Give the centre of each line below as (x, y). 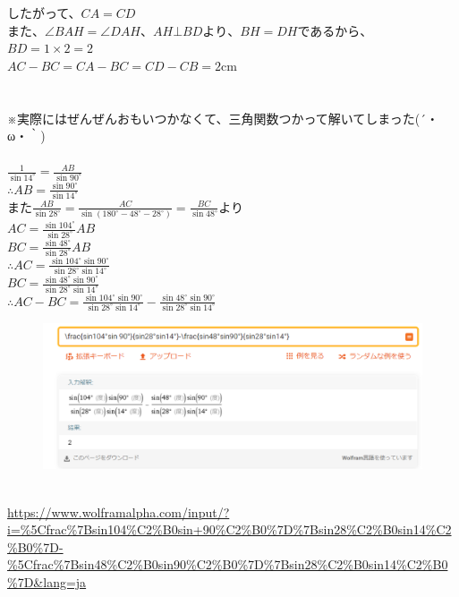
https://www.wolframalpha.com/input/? (119, 512)
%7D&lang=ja (47, 582)
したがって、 (44, 13)
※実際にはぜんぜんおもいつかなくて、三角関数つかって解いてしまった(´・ (223, 118)
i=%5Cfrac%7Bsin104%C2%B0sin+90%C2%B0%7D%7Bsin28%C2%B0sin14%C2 (229, 529)
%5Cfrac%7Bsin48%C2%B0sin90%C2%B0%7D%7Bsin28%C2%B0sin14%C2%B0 (228, 564)
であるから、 (335, 30)
